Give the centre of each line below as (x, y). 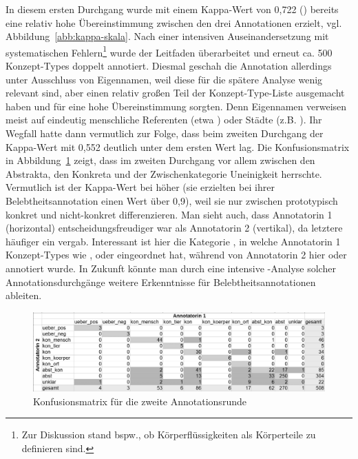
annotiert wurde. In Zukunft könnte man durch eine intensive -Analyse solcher (171, 268)
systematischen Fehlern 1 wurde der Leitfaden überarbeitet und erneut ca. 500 (169, 51)
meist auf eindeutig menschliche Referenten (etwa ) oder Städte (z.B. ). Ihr (164, 120)
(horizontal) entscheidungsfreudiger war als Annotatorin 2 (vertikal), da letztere (174, 228)
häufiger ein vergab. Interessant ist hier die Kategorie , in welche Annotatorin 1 (173, 241)
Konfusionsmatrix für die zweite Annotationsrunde (140, 401)
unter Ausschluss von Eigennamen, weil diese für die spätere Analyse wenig (164, 79)
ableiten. (24, 295)
